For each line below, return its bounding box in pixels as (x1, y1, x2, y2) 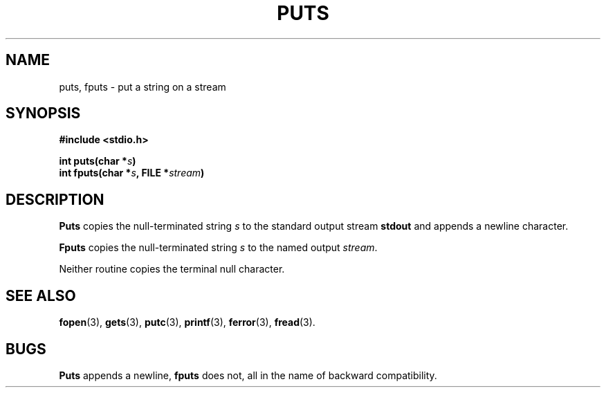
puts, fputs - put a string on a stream (59, 80, 226, 93)
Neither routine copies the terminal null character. (59, 263, 285, 275)
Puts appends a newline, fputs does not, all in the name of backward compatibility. (59, 369, 437, 381)
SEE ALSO (6, 286, 76, 304)
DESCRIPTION (6, 190, 104, 208)
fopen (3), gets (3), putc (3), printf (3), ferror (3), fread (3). (59, 316, 315, 329)
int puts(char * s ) (59, 155, 136, 167)
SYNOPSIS (6, 104, 81, 122)
